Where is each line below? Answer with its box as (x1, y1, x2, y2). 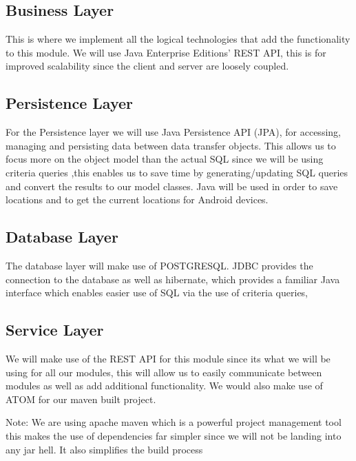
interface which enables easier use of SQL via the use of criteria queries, (6, 285, 308, 300)
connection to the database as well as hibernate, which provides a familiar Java (6, 272, 340, 286)
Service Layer (6, 319, 104, 340)
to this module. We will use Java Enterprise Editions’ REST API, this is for (6, 45, 326, 59)
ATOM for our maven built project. (6, 391, 156, 406)
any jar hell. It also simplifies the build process (6, 442, 203, 456)
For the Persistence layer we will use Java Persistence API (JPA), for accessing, (6, 125, 341, 139)
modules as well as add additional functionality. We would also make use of (6, 378, 323, 393)
